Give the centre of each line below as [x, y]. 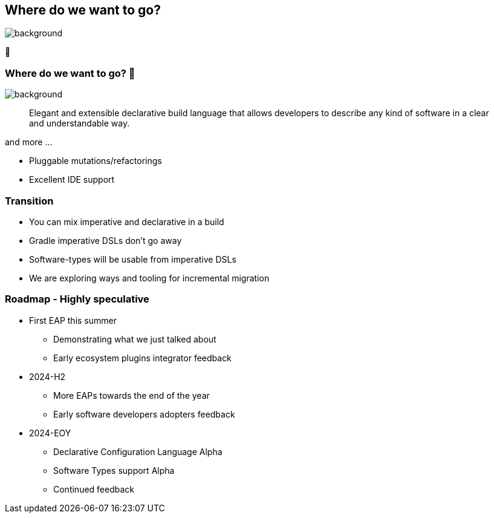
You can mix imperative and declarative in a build [127, 221]
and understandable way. [80, 123]
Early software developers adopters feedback [144, 414]
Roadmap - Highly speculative [77, 299]
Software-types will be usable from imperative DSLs [133, 259]
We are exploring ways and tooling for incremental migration [149, 278]
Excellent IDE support [72, 180]
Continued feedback [94, 489]
